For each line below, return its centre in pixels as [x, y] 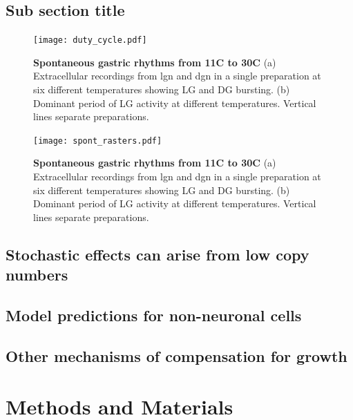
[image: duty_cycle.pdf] [90, 40]
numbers [37, 275]
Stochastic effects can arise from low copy [158, 254]
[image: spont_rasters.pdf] [98, 141]
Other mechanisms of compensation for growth [176, 355]
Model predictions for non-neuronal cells [154, 315]
